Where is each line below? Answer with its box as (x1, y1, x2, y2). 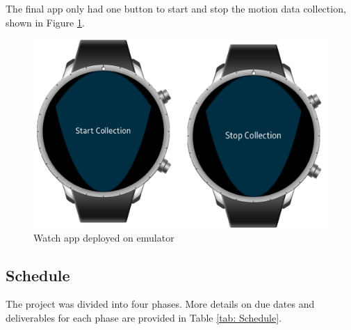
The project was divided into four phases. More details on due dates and (6, 297, 315, 311)
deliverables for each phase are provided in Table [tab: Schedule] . (6, 310, 282, 324)
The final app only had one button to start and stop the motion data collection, (6, 1, 346, 15)
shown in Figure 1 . (6, 15, 85, 29)
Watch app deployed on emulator (33, 230, 174, 244)
